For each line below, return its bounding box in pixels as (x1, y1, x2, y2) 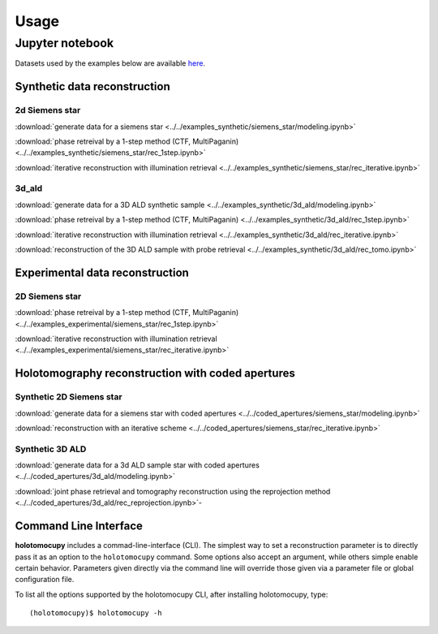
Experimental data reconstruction (15, 265, 190, 279)
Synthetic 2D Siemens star (15, 391, 122, 403)
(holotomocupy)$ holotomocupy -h (29, 609, 162, 618)
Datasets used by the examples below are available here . (15, 58, 206, 68)
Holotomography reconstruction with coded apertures (15, 366, 295, 381)
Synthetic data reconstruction (15, 80, 170, 93)
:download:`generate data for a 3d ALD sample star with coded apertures (15, 460, 260, 470)
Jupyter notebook (15, 36, 114, 50)
